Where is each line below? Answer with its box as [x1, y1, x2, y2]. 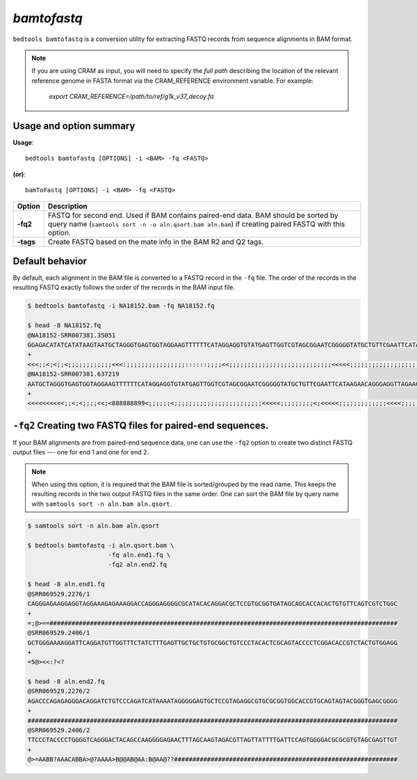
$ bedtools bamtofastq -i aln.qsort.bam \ [27, 541, 174, 549]
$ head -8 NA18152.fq [27, 321, 101, 330]
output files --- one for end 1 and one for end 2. [13, 448, 149, 456]
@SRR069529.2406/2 [27, 726, 90, 734]
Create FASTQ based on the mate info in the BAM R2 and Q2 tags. [47, 237, 264, 246]
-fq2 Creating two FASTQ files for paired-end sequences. [13, 420, 269, 431]
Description [47, 201, 88, 211]
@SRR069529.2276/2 [27, 687, 90, 695]
